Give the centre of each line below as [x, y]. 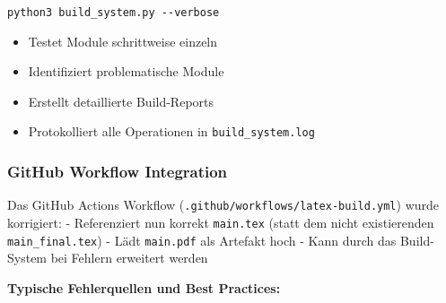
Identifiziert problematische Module [126, 71]
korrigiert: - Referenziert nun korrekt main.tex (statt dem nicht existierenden [221, 222]
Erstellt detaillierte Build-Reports [121, 101]
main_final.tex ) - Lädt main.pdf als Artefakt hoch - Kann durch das [202, 240]
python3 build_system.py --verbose [114, 13]
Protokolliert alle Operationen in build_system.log [171, 131]
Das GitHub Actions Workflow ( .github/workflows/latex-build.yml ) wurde [223, 205]
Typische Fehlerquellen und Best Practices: [144, 287]
